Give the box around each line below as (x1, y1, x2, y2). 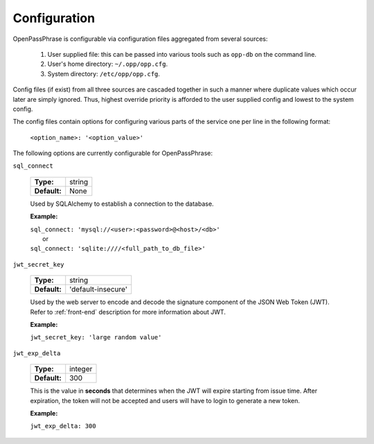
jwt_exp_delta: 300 (30, 423, 96, 430)
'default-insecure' (69, 285, 127, 294)
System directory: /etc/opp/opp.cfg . (47, 69, 161, 78)
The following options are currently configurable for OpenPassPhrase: (12, 149, 213, 157)
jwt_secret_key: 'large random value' (30, 333, 162, 341)
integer (69, 364, 93, 374)
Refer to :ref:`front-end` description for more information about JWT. (30, 308, 226, 316)
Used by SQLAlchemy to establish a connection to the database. (30, 199, 214, 208)
